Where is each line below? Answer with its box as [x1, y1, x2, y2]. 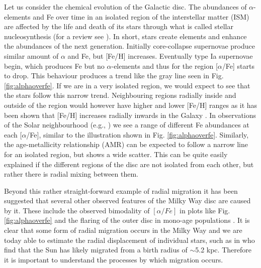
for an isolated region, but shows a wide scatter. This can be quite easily [4, 149, 228, 159]
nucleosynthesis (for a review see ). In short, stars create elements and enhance [4, 31, 247, 41]
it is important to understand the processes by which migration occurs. [4, 254, 223, 264]
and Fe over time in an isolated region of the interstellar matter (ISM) [33, 11, 249, 22]
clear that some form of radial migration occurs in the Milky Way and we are [4, 225, 242, 235]
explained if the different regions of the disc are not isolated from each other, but [4, 159, 254, 169]
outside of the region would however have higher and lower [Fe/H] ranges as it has [4, 99, 257, 110]
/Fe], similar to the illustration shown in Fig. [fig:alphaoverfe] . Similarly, [26, 129, 249, 140]
